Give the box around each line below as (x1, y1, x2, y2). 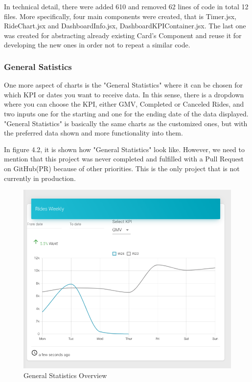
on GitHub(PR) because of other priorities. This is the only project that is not (4, 163, 240, 173)
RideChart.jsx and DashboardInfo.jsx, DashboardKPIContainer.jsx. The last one (4, 21, 246, 31)
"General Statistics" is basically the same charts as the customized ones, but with (4, 118, 248, 128)
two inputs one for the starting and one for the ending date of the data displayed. (4, 108, 249, 118)
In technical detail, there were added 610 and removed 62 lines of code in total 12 (4, 1, 249, 11)
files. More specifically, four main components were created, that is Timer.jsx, (4, 11, 237, 21)
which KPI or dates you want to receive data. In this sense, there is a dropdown (4, 89, 244, 99)
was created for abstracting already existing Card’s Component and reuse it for (4, 30, 242, 40)
